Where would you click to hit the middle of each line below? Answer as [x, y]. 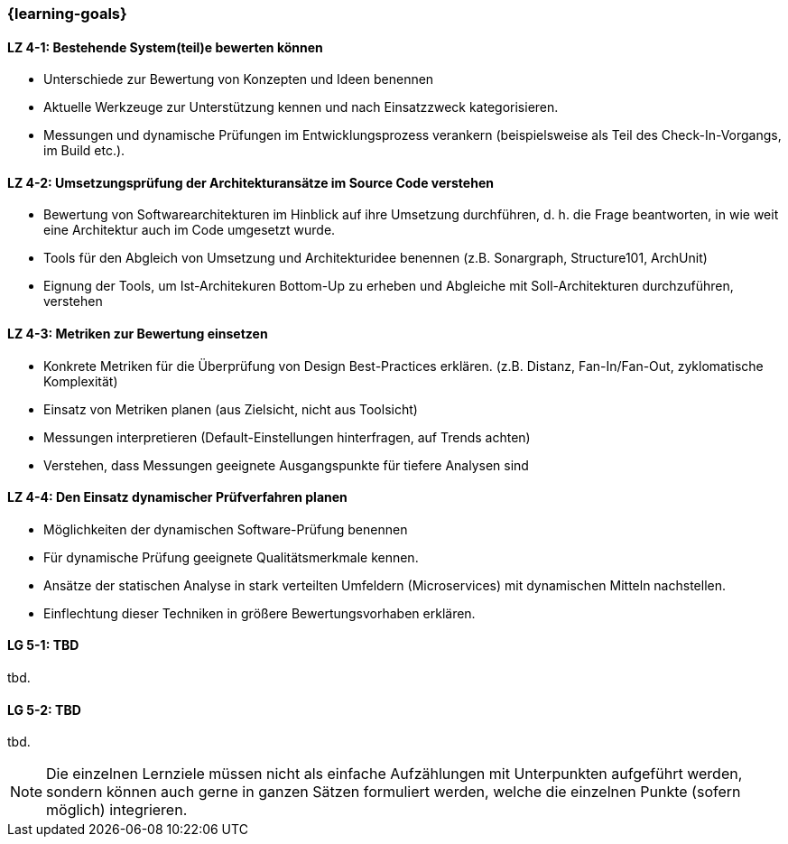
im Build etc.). [84, 151]
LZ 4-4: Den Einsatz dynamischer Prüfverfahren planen [177, 497]
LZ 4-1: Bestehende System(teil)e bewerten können [165, 47]
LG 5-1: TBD [43, 645]
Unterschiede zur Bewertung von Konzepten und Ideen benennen [239, 79]
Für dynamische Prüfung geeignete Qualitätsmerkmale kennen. [231, 557]
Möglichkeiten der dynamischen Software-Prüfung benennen [226, 529]
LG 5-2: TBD [44, 710]
